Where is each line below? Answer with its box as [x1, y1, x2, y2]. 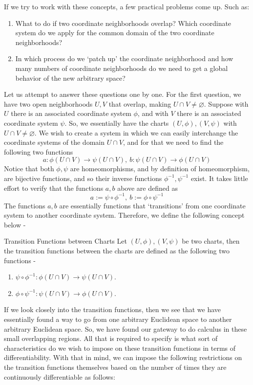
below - [4, 219, 26, 229]
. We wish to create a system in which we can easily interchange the [34, 127, 238, 137]
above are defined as [117, 182, 178, 193]
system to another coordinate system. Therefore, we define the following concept [4, 210, 245, 220]
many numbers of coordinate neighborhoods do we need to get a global [15, 63, 228, 73]
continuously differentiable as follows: [4, 371, 115, 382]
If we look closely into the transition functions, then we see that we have [4, 304, 221, 315]
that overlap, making [108, 98, 171, 109]
